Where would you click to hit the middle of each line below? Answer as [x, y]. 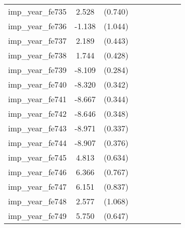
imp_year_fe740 [38, 84]
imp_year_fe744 [38, 143]
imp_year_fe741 [38, 99]
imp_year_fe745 [38, 157]
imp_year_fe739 [38, 70]
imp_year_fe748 [38, 201]
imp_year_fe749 [38, 216]
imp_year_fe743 [38, 128]
